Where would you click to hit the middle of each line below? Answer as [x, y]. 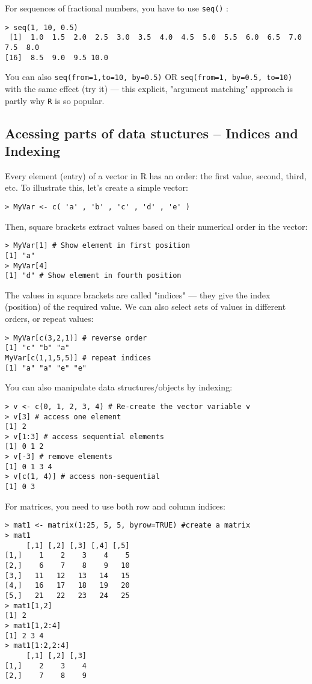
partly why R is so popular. [55, 100]
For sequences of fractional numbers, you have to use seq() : [117, 8]
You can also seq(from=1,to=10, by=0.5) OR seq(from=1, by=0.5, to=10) [149, 77]
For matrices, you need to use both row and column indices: [115, 506]
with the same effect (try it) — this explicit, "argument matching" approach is [149, 88]
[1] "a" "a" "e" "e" [46, 368]
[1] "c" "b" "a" [37, 348]
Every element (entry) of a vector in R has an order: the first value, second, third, [156, 175]
